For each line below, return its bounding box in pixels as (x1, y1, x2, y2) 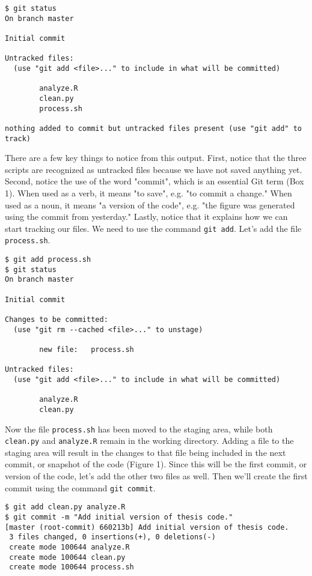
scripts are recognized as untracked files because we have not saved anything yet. (5, 163, 302, 175)
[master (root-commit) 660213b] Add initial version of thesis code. (5, 523, 289, 532)
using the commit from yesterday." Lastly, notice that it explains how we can (5, 210, 288, 223)
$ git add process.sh (5, 255, 91, 264)
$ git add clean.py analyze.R (5, 503, 126, 512)
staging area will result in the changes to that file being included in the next (5, 446, 286, 458)
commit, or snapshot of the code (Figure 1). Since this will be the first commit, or (5, 458, 307, 470)
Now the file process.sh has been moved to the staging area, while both (5, 422, 273, 435)
